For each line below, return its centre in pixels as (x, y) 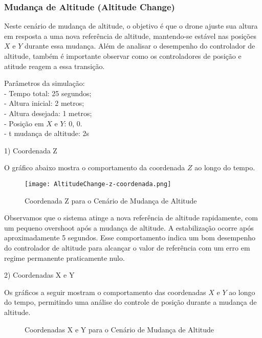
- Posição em (24, 123)
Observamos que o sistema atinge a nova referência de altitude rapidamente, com (131, 218)
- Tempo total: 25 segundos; (48, 93)
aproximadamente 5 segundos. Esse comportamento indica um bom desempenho (130, 238)
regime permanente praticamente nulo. (64, 257)
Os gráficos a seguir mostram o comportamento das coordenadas (105, 292)
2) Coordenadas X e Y (39, 275)
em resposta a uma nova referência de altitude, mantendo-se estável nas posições (130, 36)
